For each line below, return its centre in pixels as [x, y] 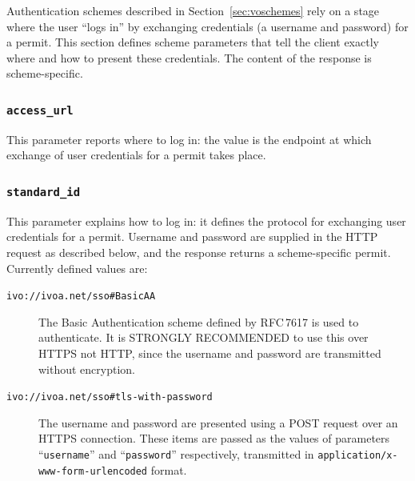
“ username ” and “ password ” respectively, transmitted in [176, 453]
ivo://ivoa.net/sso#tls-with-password [110, 397]
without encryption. [87, 369]
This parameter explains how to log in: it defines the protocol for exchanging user [206, 220]
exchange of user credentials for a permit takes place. [136, 155]
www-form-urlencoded [93, 471]
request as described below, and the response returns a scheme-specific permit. [199, 252]
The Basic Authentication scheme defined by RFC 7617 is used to [199, 321]
